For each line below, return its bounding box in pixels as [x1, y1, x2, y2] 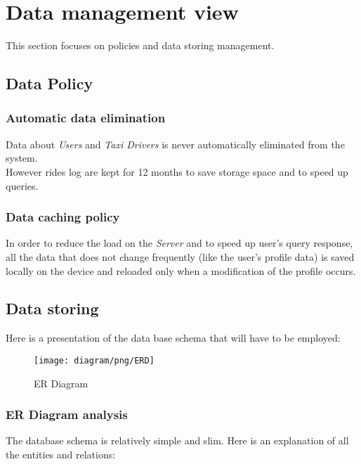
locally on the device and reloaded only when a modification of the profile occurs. [6, 263, 356, 278]
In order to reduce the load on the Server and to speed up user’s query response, [6, 236, 353, 250]
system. [6, 150, 38, 165]
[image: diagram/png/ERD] [34, 355, 155, 366]
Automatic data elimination [6, 109, 166, 127]
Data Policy [6, 72, 93, 94]
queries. [6, 178, 39, 193]
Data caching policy [6, 208, 120, 226]
